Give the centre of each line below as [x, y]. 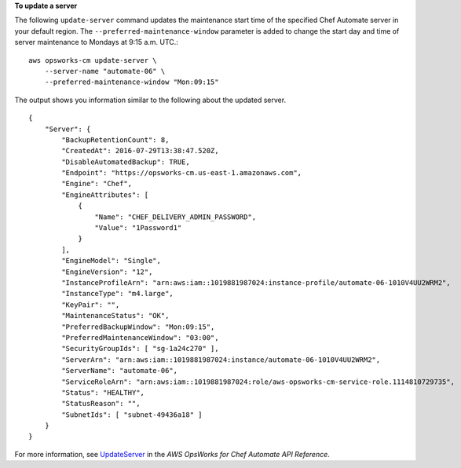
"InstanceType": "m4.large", [118, 294]
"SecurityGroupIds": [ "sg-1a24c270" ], [140, 349]
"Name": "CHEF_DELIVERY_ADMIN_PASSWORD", [176, 217]
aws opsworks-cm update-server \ [93, 60]
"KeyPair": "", [91, 305]
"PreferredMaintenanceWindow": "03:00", [140, 337]
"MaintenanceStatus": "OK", [115, 316]
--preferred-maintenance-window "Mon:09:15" [132, 82]
